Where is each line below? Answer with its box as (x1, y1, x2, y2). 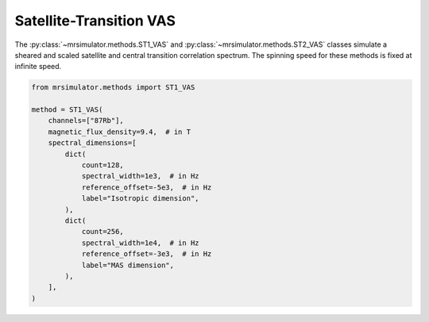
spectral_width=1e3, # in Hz (81, 171, 199, 181)
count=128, (81, 161, 125, 170)
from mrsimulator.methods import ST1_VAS (31, 83, 195, 92)
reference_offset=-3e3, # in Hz (81, 250, 212, 259)
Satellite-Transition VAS (14, 12, 176, 29)
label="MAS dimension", (81, 260, 175, 270)
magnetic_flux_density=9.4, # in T (48, 127, 191, 136)
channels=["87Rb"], (48, 116, 125, 125)
